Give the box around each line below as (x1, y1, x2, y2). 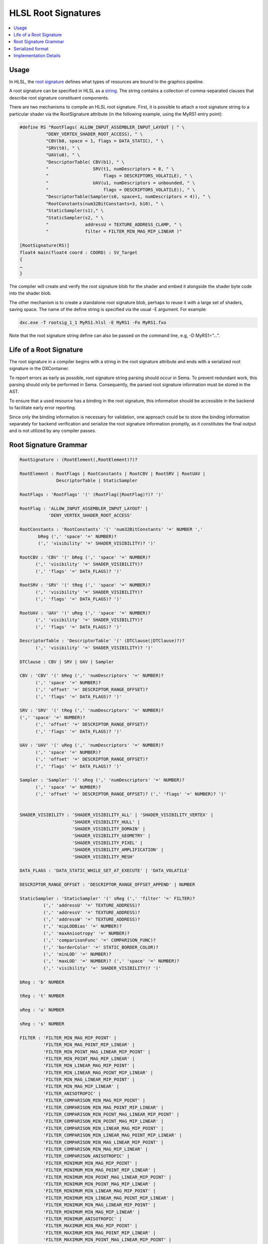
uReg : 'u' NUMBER (19, 1007, 65, 1013)
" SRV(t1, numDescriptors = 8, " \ (45, 166, 174, 172)
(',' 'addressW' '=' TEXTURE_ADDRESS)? (43, 917, 140, 923)
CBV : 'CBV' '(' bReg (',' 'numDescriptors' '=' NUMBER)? (19, 673, 164, 679)
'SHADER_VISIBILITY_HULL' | (72, 819, 140, 825)
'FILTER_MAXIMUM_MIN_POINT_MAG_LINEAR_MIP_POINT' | (43, 1237, 172, 1243)
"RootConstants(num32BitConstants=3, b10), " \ (45, 201, 164, 207)
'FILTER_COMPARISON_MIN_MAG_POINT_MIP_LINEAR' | (43, 1105, 164, 1110)
